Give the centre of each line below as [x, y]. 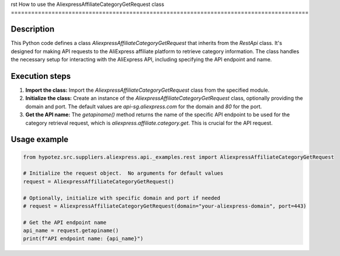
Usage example [40, 139]
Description [33, 29]
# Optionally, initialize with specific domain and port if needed [122, 198]
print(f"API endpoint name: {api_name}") [83, 239]
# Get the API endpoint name [65, 222]
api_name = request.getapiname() [71, 231]
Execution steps [41, 76]
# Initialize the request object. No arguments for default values [123, 173]
